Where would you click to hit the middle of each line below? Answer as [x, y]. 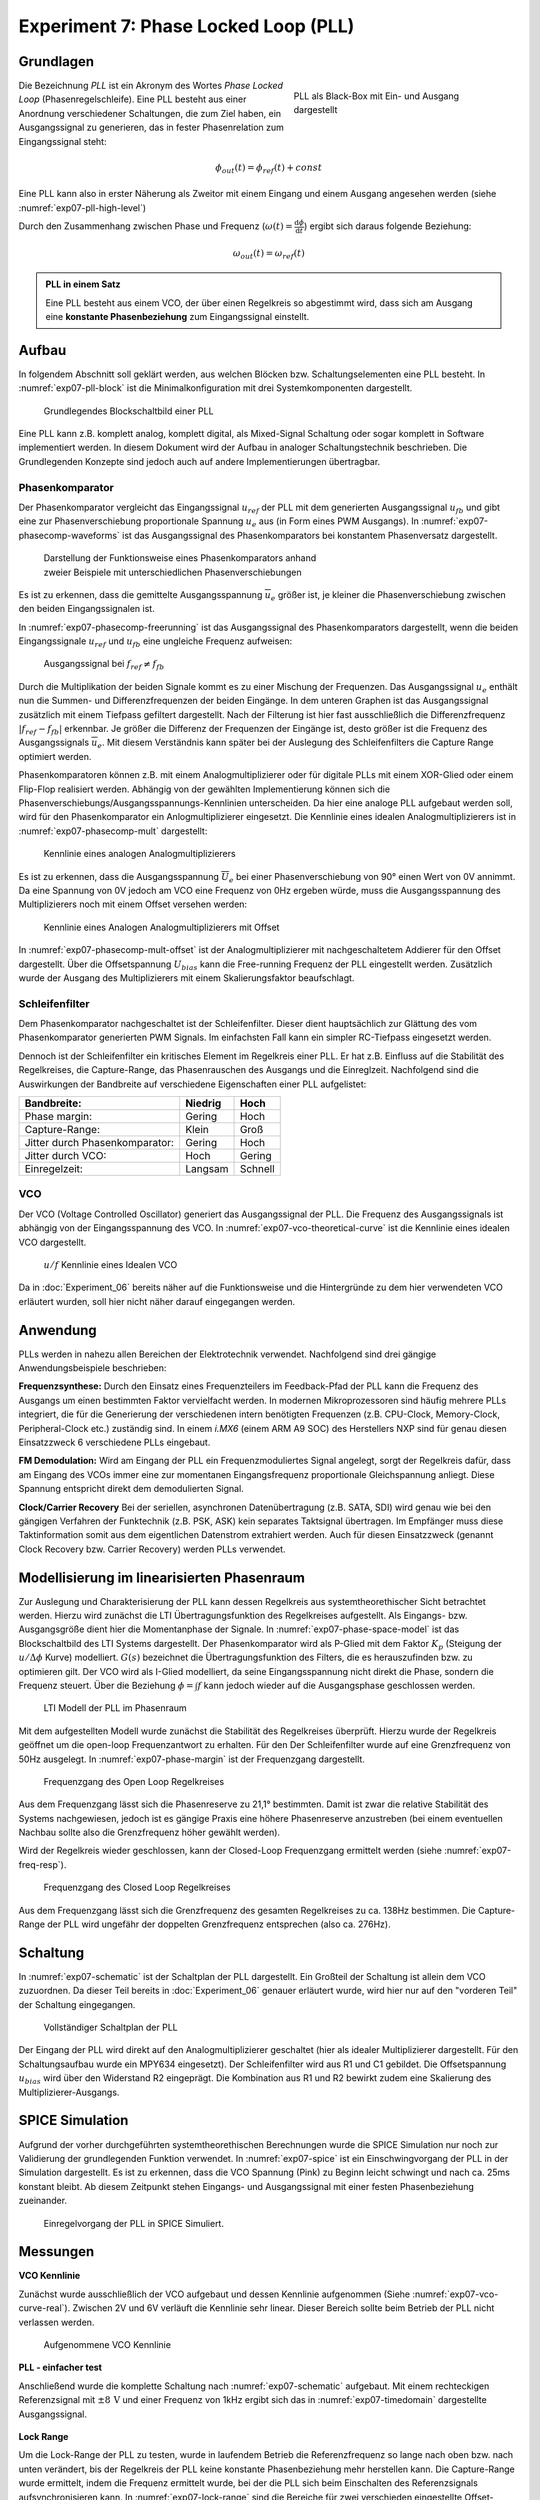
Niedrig [203, 1103]
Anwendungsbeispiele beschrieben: [92, 1368]
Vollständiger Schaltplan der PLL [111, 2027]
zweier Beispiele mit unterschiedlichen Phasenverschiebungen [172, 572]
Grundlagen [56, 61]
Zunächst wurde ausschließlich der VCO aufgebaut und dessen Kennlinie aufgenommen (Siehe [214, 2294]
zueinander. [43, 2201]
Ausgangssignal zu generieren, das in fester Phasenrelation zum [151, 127]
